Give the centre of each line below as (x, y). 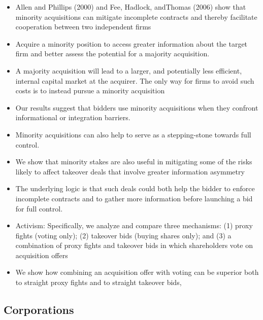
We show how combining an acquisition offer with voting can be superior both (137, 272)
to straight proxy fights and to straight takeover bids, (98, 282)
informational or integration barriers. (73, 117)
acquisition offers (42, 255)
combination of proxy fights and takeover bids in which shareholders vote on (134, 245)
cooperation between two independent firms (83, 27)
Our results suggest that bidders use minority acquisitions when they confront (137, 107)
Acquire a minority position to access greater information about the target (131, 43)
